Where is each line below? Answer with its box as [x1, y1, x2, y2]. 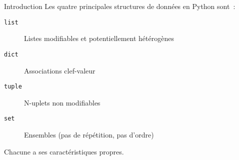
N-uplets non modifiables [24, 97, 100, 107]
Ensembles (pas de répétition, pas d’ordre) [24, 129, 154, 139]
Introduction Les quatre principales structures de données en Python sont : [4, 1, 235, 11]
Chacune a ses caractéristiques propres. [4, 146, 124, 156]
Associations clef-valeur [24, 65, 95, 75]
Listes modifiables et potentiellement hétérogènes [24, 33, 174, 43]
